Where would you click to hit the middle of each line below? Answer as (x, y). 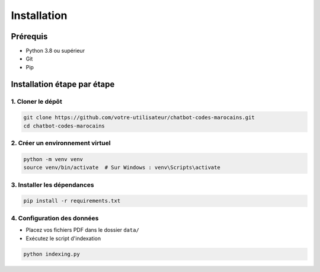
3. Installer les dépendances (52, 185)
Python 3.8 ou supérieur (55, 51)
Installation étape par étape (63, 84)
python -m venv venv (53, 159)
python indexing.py (52, 254)
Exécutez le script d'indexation (63, 238)
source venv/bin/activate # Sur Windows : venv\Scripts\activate (122, 168)
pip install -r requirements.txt (72, 201)
